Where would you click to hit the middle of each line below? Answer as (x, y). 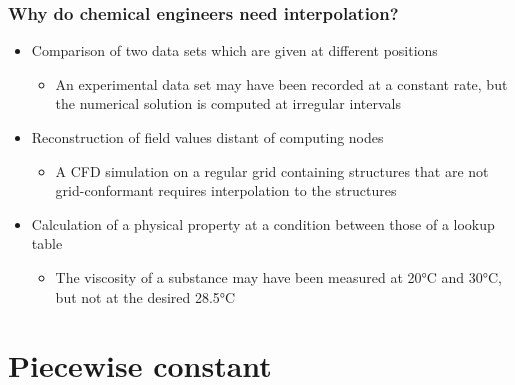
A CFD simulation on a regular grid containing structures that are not (272, 170)
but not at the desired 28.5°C (145, 296)
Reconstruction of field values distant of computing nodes (207, 137)
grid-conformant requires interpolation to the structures (226, 190)
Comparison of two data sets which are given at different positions (234, 50)
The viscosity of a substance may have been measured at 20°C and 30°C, (279, 276)
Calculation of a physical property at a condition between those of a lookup (263, 223)
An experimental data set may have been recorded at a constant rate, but (281, 83)
